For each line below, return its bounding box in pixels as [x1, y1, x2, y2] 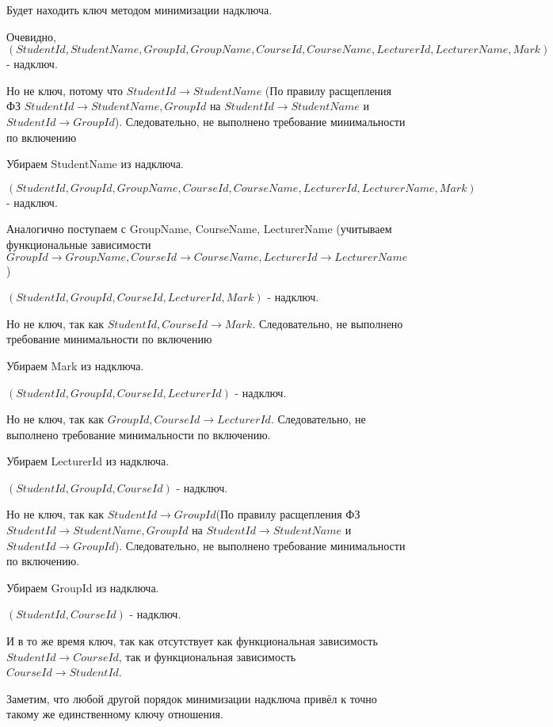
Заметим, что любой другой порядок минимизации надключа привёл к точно [6, 690, 377, 706]
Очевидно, [6, 28, 56, 44]
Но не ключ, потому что [6, 82, 123, 98]
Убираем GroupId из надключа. [6, 579, 159, 595]
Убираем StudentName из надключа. [6, 155, 184, 172]
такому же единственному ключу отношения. [6, 706, 223, 722]
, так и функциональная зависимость [118, 648, 296, 664]
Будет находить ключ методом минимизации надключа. [6, 2, 273, 17]
